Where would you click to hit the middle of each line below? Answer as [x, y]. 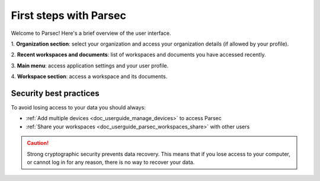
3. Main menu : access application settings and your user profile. [90, 66]
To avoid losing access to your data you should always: [79, 108]
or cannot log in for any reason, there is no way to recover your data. [111, 162]
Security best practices [55, 93]
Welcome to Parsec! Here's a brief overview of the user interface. [91, 33]
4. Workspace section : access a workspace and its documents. [89, 76]
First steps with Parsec [69, 15]
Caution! [38, 143]
